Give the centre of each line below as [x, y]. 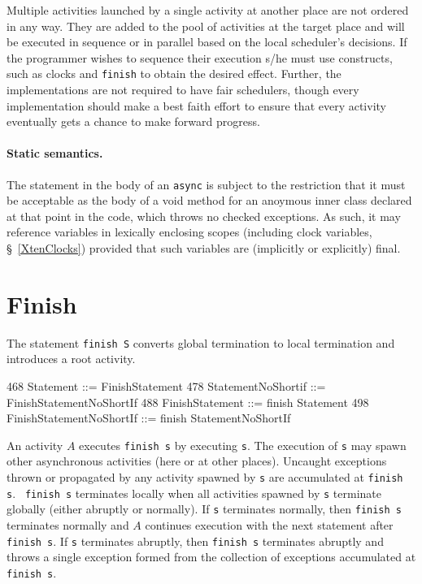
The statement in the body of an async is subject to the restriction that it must [206, 184]
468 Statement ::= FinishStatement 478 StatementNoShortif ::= [166, 386]
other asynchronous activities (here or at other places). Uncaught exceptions [197, 461]
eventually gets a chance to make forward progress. [133, 121]
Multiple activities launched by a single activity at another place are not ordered [208, 10]
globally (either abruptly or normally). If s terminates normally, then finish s [204, 509]
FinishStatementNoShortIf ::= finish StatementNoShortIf [149, 418]
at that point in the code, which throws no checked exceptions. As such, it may [204, 216]
